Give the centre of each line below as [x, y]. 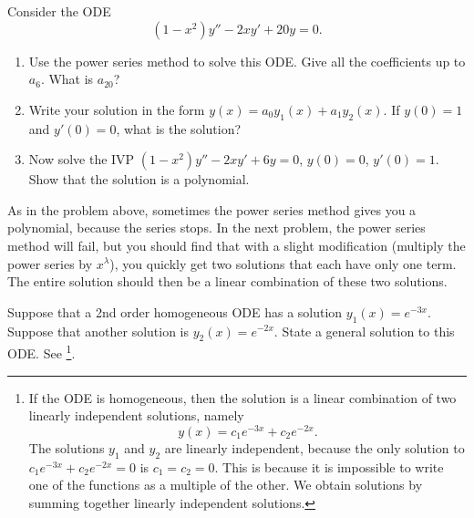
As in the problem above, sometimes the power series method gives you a [212, 209]
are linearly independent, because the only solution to [314, 447]
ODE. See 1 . [41, 352]
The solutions [67, 447]
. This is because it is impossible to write [329, 466]
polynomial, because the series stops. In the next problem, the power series [216, 228]
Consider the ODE [59, 11]
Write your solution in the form [117, 109]
